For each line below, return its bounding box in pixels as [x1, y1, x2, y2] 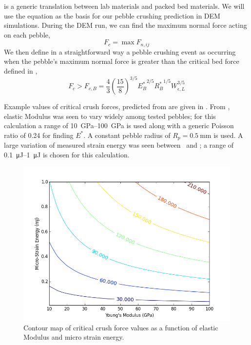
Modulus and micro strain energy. [23, 332, 124, 342]
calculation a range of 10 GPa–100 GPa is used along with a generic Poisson [4, 120, 234, 131]
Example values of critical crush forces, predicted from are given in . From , [4, 101, 230, 112]
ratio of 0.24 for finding [4, 130, 74, 140]
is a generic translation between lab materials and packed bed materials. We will [4, 1, 245, 11]
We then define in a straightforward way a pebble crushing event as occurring [4, 46, 236, 57]
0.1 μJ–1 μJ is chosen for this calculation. [4, 149, 130, 159]
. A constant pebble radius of [83, 130, 171, 140]
